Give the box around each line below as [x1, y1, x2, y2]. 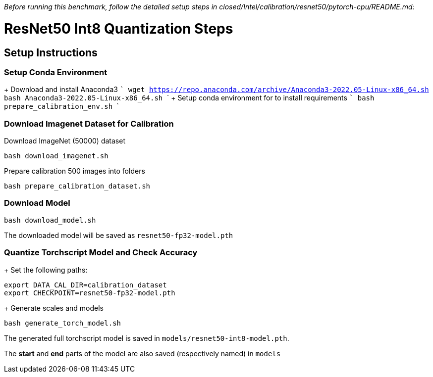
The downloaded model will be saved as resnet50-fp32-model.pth [4, 231, 233, 239]
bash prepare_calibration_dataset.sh [4, 182, 151, 190]
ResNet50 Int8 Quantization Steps [4, 20, 233, 37]
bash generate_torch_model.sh [4, 319, 121, 327]
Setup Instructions [4, 46, 98, 59]
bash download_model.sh [4, 216, 96, 224]
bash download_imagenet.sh [4, 152, 108, 160]
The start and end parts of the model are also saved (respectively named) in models [4, 349, 281, 358]
